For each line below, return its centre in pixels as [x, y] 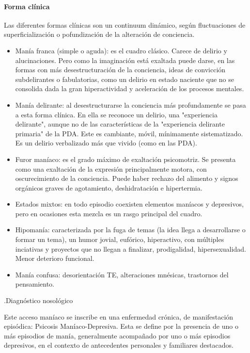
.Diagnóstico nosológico [39, 300]
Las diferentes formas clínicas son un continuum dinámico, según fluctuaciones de [125, 24]
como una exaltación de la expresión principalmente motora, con [111, 168]
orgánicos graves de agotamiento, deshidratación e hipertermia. [109, 187]
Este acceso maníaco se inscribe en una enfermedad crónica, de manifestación [119, 316]
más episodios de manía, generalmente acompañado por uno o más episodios [117, 335]
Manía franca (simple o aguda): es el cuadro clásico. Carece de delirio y [121, 50]
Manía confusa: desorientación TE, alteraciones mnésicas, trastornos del [122, 274]
